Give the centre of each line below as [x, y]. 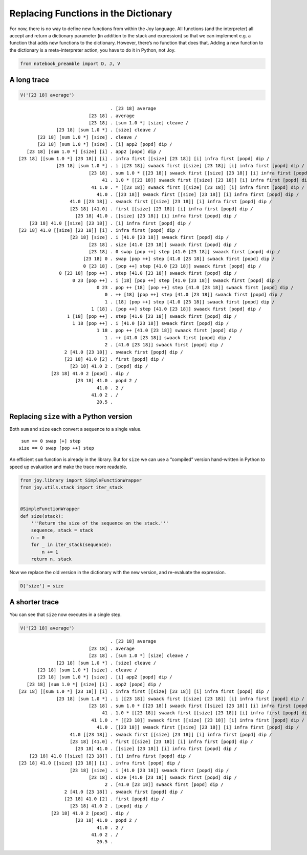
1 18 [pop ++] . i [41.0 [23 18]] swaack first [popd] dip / [151, 323]
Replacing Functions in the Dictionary [91, 13]
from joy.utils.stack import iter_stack [71, 488]
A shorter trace [34, 602]
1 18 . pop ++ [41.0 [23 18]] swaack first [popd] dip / [169, 331]
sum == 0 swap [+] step [51, 441]
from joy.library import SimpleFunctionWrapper [81, 480]
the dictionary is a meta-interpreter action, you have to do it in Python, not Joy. [93, 50]
